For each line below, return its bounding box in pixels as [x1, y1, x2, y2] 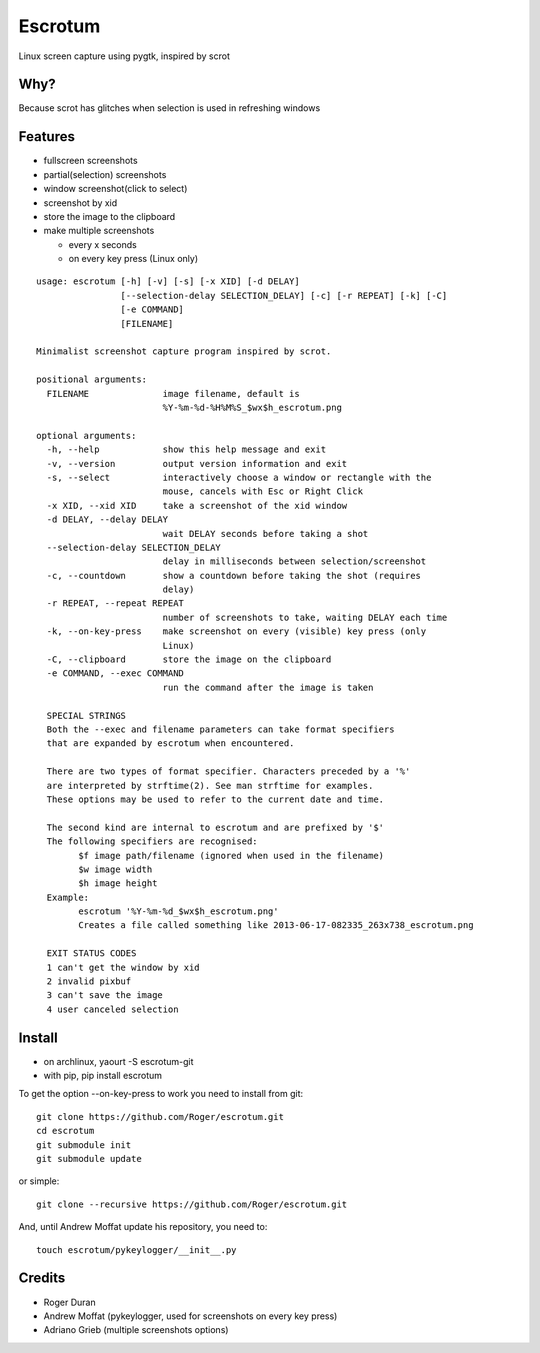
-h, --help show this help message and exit [46, 444, 327, 455]
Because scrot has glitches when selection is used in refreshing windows [18, 102, 321, 114]
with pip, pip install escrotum [43, 1070, 163, 1082]
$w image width [78, 863, 153, 875]
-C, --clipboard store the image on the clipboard [46, 654, 332, 665]
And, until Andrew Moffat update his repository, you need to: [18, 1221, 268, 1233]
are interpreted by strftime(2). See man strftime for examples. [46, 780, 374, 791]
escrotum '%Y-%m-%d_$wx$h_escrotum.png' [78, 906, 279, 917]
